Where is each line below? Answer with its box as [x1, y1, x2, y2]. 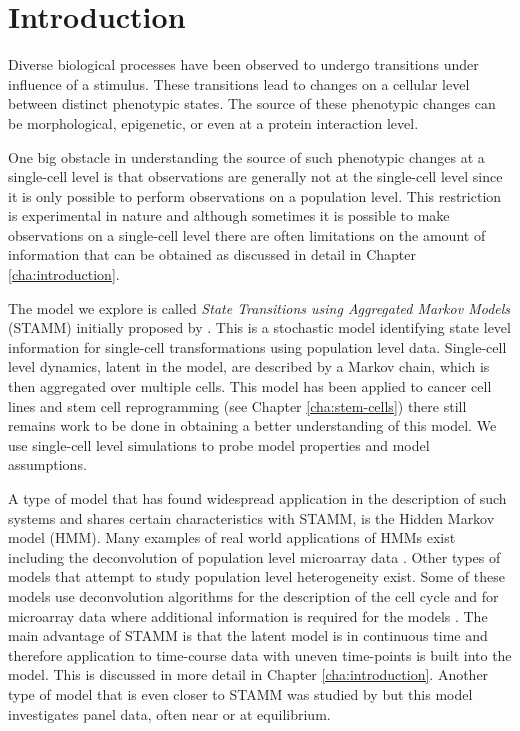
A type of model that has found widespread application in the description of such [8, 488, 507, 508]
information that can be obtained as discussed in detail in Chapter [8, 244, 416, 265]
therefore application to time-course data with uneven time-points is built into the [8, 644, 512, 665]
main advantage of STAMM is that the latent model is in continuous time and [8, 625, 488, 646]
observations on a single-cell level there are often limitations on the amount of [8, 224, 486, 245]
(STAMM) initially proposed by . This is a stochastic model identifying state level [8, 317, 511, 338]
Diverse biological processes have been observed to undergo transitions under [8, 54, 479, 75]
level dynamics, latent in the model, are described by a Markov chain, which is [8, 356, 490, 377]
